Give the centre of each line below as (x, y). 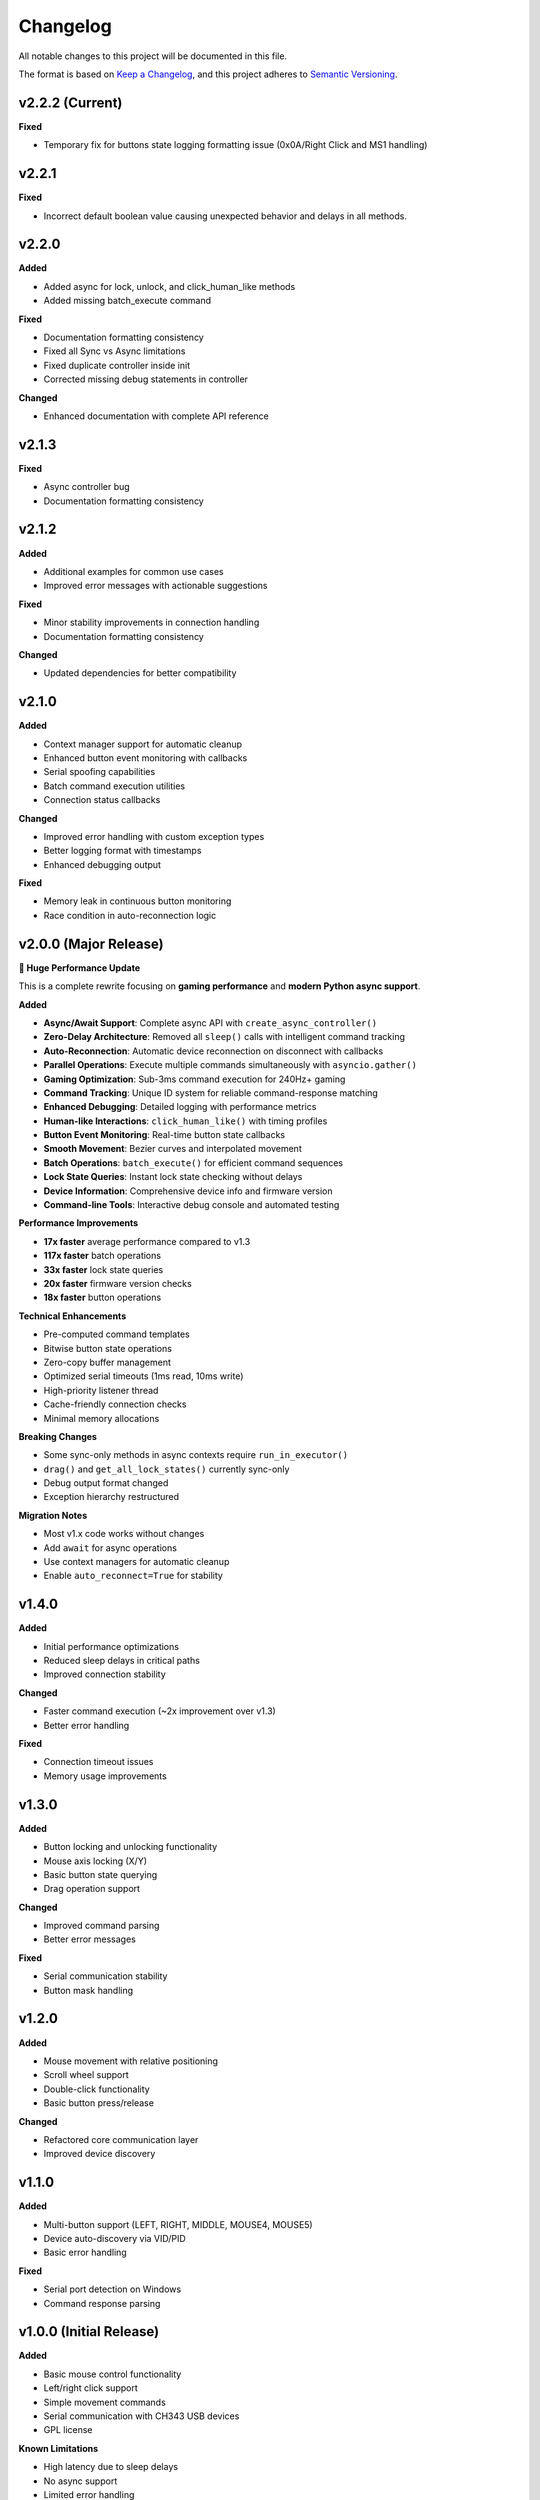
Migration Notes (53, 1515)
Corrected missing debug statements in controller (146, 379)
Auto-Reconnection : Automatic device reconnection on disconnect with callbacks (213, 1051)
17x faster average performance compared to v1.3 (147, 1241)
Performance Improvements (78, 1223)
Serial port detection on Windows (112, 2289)
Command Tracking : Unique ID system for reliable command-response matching (211, 1092)
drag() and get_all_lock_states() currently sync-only (166, 1469)
